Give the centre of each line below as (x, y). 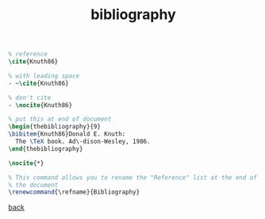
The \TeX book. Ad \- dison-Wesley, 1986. (83, 142)
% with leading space (44, 76)
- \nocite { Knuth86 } (40, 105)
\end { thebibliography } (46, 148)
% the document (33, 185)
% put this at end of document (60, 119)
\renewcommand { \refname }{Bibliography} (74, 192)
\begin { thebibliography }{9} (55, 127)
